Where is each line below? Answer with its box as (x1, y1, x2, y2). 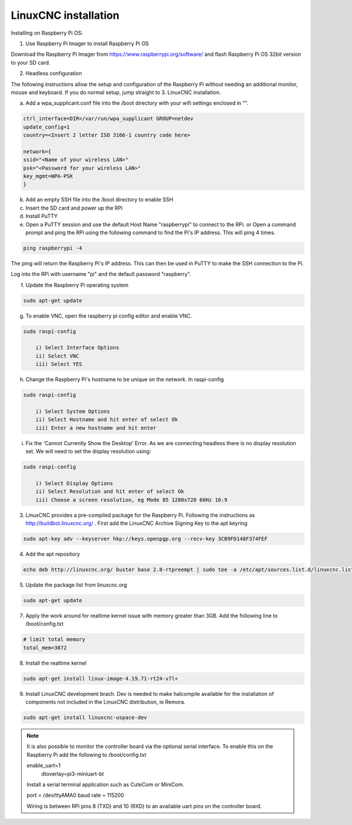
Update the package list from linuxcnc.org (25, 581, 127, 588)
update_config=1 (23, 123, 70, 130)
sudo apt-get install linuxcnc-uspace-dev (23, 714, 147, 721)
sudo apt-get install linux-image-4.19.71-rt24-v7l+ (23, 675, 178, 682)
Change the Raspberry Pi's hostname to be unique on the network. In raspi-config (25, 376, 224, 383)
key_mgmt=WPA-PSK (23, 173, 73, 179)
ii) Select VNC (35, 352, 79, 359)
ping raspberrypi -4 (23, 244, 82, 251)
